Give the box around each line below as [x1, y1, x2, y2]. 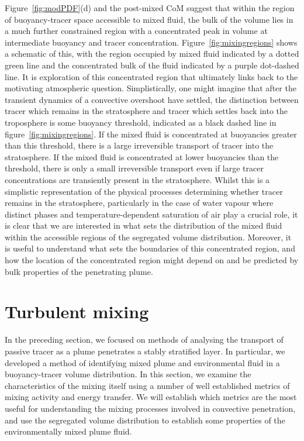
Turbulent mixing [5, 299, 149, 323]
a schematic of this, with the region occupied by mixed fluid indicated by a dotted [5, 47, 299, 60]
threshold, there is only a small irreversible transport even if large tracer [5, 162, 264, 174]
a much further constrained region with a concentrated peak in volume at [5, 25, 268, 37]
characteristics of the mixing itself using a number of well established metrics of [5, 379, 290, 391]
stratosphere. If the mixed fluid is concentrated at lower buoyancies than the [5, 150, 279, 163]
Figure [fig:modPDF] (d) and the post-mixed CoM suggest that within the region [5, 2, 295, 13]
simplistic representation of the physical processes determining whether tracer [5, 185, 283, 197]
